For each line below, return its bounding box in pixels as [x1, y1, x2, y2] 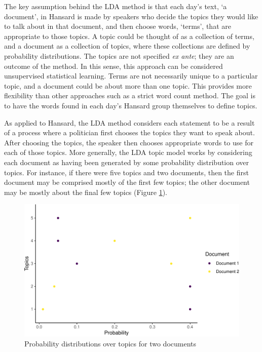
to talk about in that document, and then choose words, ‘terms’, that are [4, 21, 231, 31]
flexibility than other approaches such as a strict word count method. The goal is [4, 90, 255, 101]
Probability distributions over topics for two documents [24, 338, 197, 348]
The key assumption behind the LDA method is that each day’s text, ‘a [4, 1, 227, 11]
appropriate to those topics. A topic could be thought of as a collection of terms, [4, 30, 254, 41]
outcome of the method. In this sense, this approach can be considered [4, 60, 223, 71]
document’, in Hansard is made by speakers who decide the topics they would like [4, 11, 258, 21]
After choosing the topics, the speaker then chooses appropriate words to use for [4, 137, 253, 147]
